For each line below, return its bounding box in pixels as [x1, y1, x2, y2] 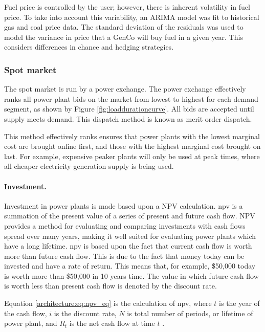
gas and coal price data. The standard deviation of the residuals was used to [4, 21, 244, 32]
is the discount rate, [54, 307, 117, 318]
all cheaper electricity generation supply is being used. [4, 161, 174, 171]
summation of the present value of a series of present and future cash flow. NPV [4, 210, 255, 221]
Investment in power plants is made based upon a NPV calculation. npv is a [4, 200, 243, 211]
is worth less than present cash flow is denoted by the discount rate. [4, 280, 217, 291]
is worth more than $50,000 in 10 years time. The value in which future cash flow [4, 270, 259, 281]
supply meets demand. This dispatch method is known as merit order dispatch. [4, 113, 252, 124]
